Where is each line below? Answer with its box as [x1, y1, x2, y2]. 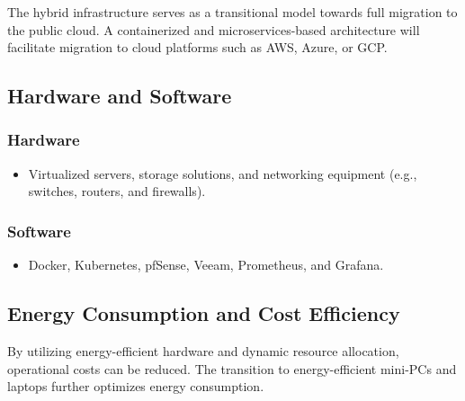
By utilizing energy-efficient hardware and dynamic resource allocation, [7, 341, 399, 360]
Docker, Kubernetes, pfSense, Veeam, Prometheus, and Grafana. [28, 255, 384, 274]
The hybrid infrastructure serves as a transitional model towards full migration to [7, 3, 458, 21]
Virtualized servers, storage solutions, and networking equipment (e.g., [28, 164, 417, 183]
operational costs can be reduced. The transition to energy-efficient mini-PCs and [7, 359, 457, 378]
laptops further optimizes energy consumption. [7, 377, 264, 396]
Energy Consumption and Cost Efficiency [7, 299, 400, 327]
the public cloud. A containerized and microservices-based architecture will [7, 20, 420, 39]
